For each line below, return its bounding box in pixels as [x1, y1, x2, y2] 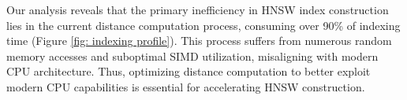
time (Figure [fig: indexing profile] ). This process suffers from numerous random [6, 32, 392, 49]
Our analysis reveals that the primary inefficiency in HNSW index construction [6, 2, 389, 17]
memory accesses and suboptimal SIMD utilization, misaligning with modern [6, 47, 379, 64]
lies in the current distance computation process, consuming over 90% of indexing [6, 17, 401, 33]
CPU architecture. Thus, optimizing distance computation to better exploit [6, 63, 371, 80]
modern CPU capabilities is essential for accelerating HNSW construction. [6, 78, 365, 94]
